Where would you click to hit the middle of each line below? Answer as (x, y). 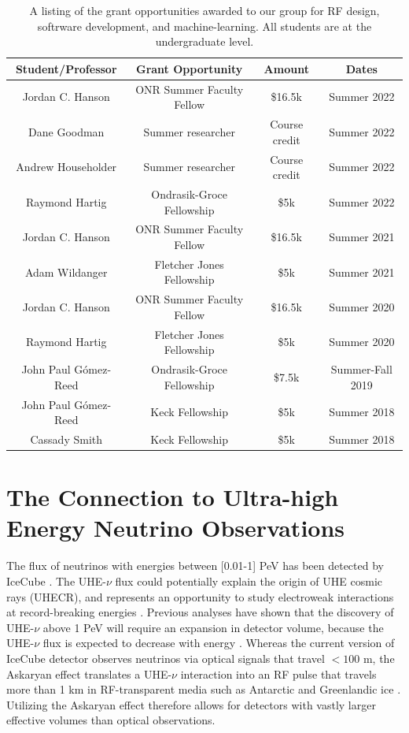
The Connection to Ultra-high (173, 497)
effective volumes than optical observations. (111, 720)
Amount (286, 68)
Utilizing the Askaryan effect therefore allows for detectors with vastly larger (191, 704)
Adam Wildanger (66, 272)
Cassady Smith (66, 439)
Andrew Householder (66, 167)
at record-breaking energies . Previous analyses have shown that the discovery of (200, 612)
